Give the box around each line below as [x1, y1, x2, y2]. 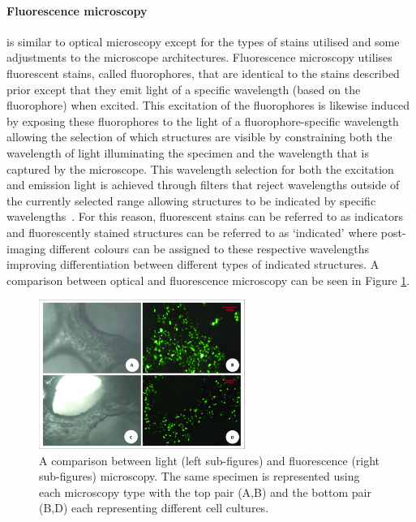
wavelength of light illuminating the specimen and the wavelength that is [6, 144, 369, 161]
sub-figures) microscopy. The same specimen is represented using [39, 468, 360, 485]
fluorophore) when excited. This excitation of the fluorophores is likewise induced [6, 97, 410, 114]
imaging [6, 239, 46, 257]
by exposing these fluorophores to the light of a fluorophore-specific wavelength [6, 112, 399, 129]
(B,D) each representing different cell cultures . [39, 499, 269, 516]
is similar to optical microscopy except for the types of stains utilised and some [6, 32, 400, 50]
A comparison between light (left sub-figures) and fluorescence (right [39, 451, 380, 468]
